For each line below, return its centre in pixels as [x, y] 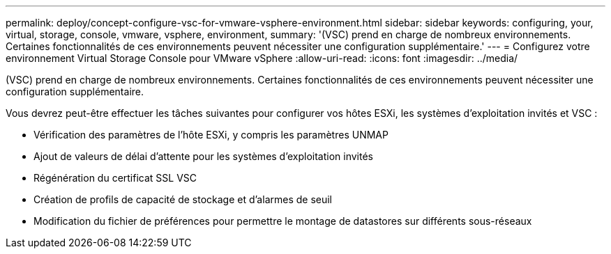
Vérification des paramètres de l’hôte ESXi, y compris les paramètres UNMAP [211, 135]
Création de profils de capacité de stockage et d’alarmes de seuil [183, 199]
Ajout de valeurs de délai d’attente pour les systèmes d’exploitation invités [203, 156]
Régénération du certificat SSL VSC [115, 178]
